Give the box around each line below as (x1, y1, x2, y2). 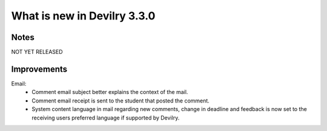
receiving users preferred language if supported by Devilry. (31, 114, 180, 121)
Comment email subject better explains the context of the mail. (31, 89, 188, 96)
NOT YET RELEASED (11, 49, 63, 56)
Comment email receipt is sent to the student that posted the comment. (31, 97, 210, 104)
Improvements (11, 64, 68, 74)
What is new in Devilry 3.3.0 (11, 9, 156, 22)
